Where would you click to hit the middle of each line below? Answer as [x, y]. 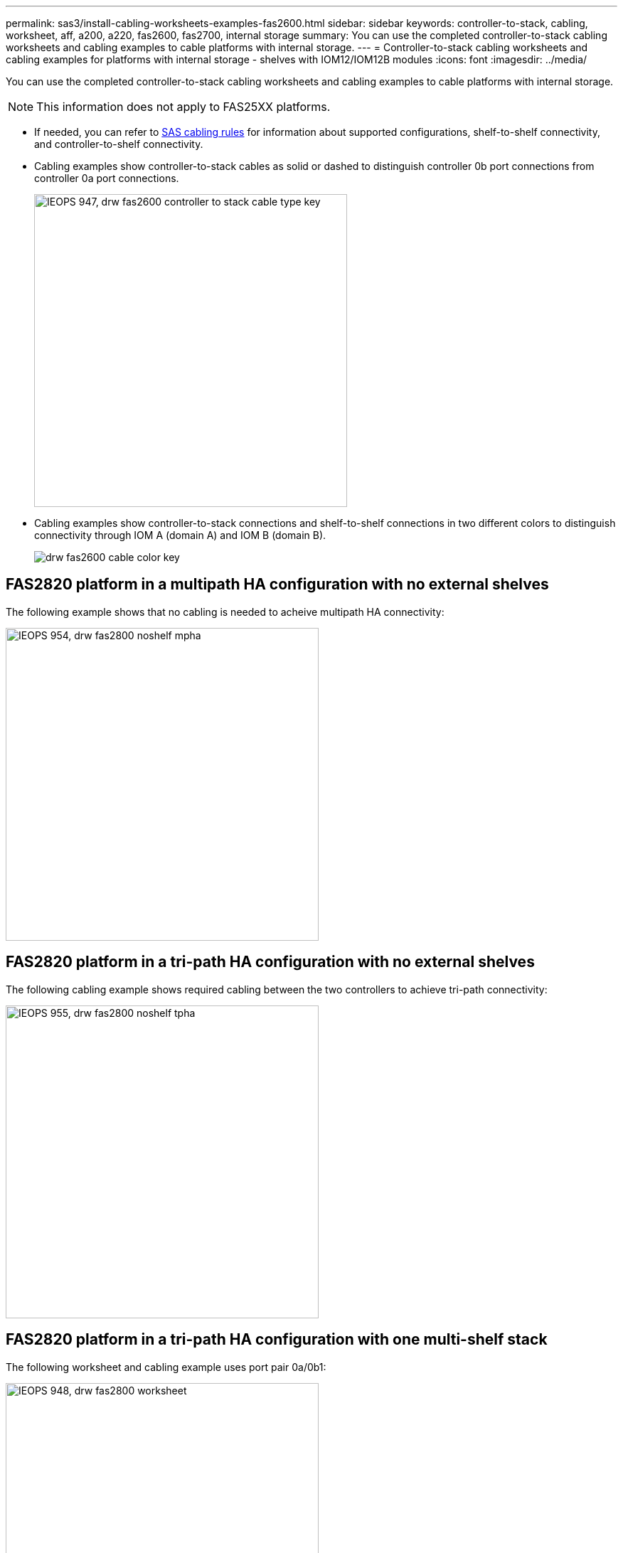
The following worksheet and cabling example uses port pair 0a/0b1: [166, 1367]
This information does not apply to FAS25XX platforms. [183, 107]
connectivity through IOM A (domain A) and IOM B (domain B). [180, 535]
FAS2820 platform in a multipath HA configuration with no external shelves [277, 585]
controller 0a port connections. [107, 178]
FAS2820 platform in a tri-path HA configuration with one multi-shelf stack [277, 1340]
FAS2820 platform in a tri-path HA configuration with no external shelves [270, 962]
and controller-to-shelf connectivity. [119, 144]
